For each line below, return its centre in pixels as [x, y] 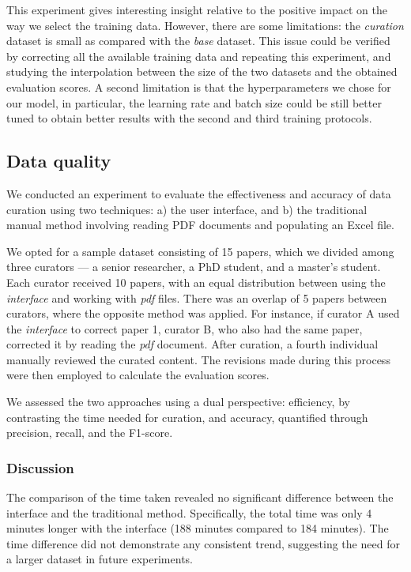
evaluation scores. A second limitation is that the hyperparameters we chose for [199, 87]
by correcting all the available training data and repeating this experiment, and [199, 56]
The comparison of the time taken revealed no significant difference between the [200, 497]
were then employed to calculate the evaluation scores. [138, 375]
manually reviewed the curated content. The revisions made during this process [198, 359]
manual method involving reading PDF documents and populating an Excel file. [200, 225]
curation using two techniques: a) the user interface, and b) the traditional [187, 209]
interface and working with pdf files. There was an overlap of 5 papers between [197, 297]
